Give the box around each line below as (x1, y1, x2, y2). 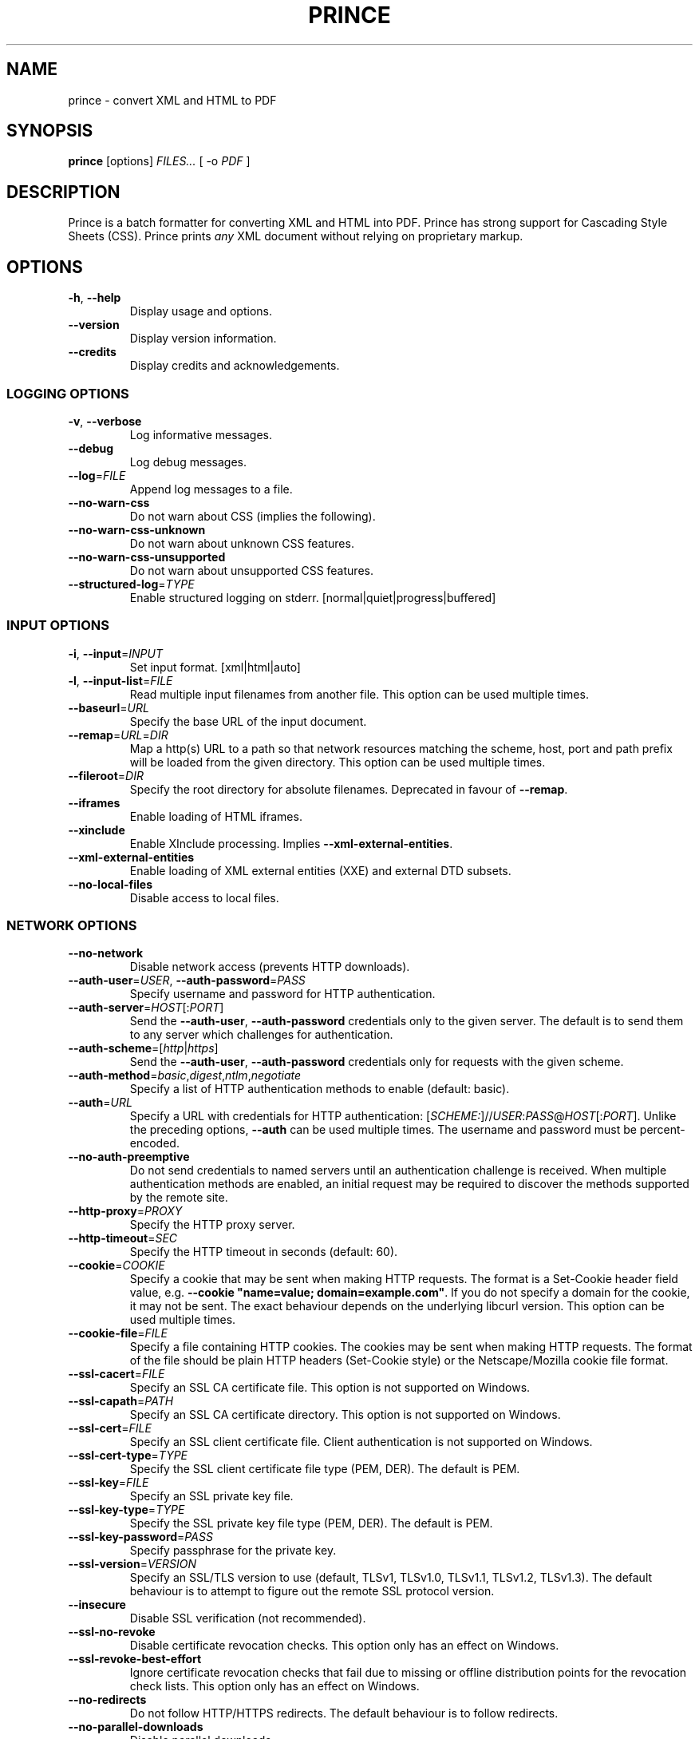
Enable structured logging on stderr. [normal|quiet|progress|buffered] (129, 590, 496, 604)
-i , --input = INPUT (68, 646, 163, 660)
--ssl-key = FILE (68, 1476, 149, 1490)
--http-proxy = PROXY (68, 1204, 183, 1218)
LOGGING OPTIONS (6, 385, 129, 402)
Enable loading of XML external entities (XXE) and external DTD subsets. (129, 863, 511, 877)
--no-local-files (68, 877, 153, 891)
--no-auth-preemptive (68, 1150, 190, 1164)
